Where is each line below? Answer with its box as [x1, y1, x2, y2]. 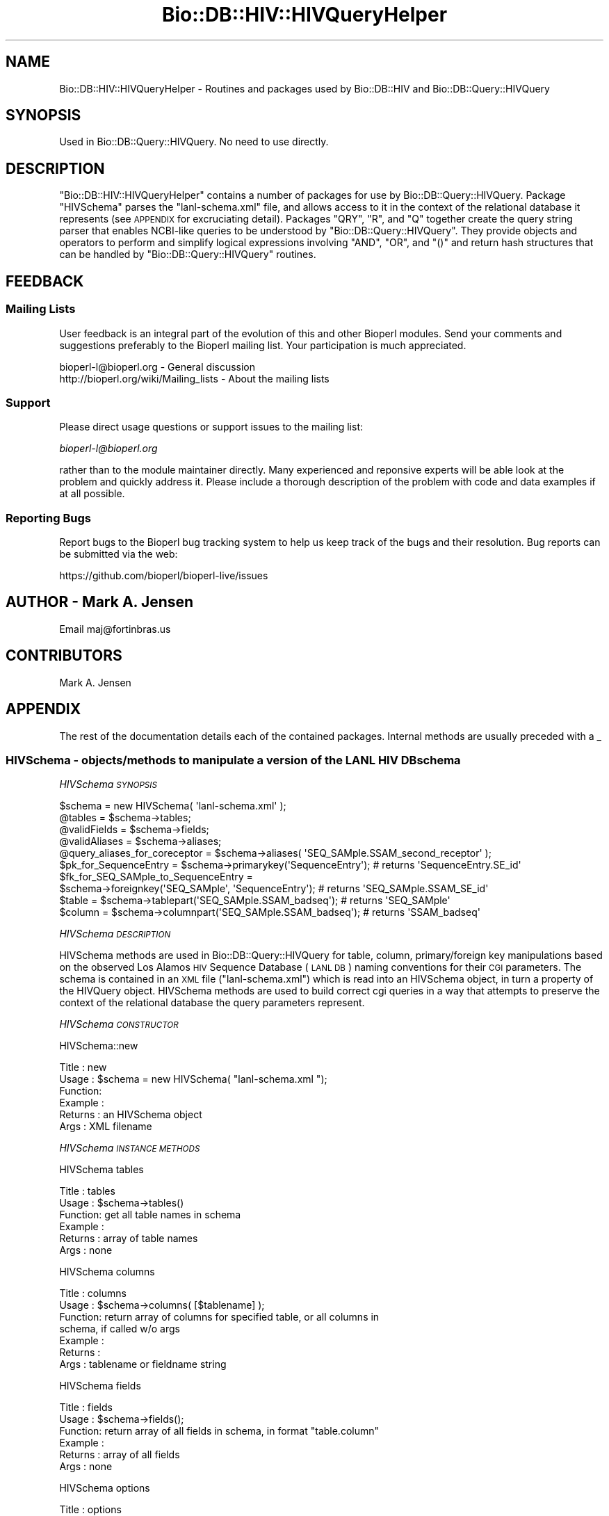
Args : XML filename [59, 1120, 152, 1133]
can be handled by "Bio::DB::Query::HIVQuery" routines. [59, 248, 316, 261]
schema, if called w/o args [59, 1323, 180, 1335]
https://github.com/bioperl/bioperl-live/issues [59, 570, 268, 581]
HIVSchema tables [59, 1163, 144, 1176]
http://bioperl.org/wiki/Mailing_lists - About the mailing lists [59, 372, 330, 385]
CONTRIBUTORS [6, 647, 122, 665]
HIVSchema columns [59, 1266, 155, 1278]
